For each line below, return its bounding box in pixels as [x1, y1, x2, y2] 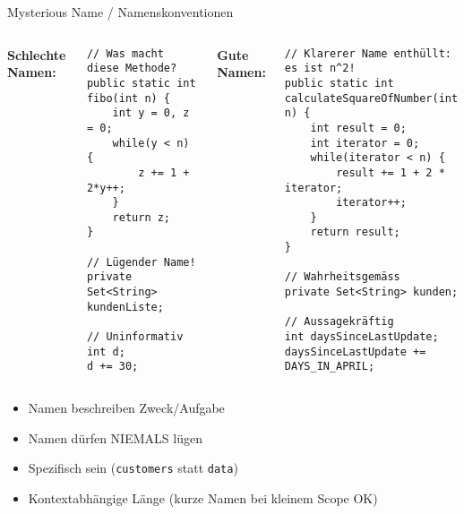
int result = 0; [310, 121, 407, 134]
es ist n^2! [284, 62, 356, 75]
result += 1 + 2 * [336, 166, 445, 179]
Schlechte [7, 45, 66, 64]
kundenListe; [86, 300, 164, 313]
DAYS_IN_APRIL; [284, 360, 375, 373]
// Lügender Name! [86, 255, 196, 269]
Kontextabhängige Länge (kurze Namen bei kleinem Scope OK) [28, 488, 378, 507]
